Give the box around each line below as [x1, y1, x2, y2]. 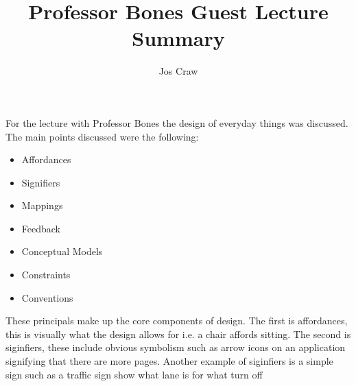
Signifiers [21, 175, 60, 189]
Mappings [21, 198, 63, 213]
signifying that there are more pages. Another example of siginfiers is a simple [5, 354, 333, 368]
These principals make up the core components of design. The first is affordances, [5, 313, 348, 328]
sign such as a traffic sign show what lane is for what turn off [5, 367, 263, 381]
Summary [132, 24, 225, 52]
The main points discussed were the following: [5, 129, 199, 143]
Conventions [21, 290, 73, 304]
